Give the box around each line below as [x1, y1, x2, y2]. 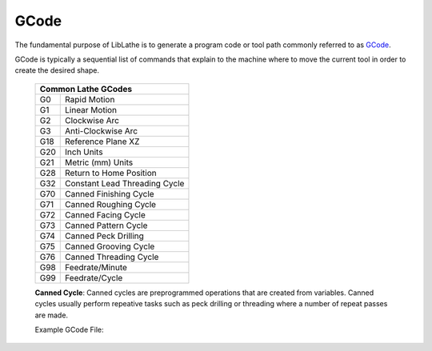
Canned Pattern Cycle [65, 220, 148, 231]
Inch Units [65, 146, 103, 158]
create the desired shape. [14, 66, 100, 75]
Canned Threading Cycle [65, 251, 159, 262]
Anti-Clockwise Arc [65, 125, 138, 136]
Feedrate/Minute [65, 261, 128, 273]
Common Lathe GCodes [39, 83, 132, 94]
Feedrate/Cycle [65, 272, 123, 283]
